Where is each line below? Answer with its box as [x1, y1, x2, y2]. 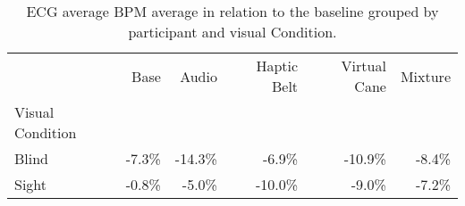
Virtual [341, 55, 386, 76]
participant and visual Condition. [128, 21, 337, 42]
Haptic [256, 55, 299, 76]
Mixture [400, 65, 451, 87]
